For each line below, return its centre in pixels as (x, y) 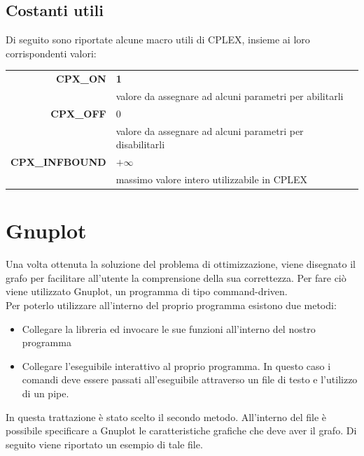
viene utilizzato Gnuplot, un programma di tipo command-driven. (147, 291)
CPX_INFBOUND (58, 162)
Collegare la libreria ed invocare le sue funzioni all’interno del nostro (169, 328)
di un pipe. (45, 393)
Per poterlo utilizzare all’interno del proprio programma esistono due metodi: (171, 305)
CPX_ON (81, 79)
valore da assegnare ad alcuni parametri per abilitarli (230, 95)
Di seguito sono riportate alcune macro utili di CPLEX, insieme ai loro (158, 40)
